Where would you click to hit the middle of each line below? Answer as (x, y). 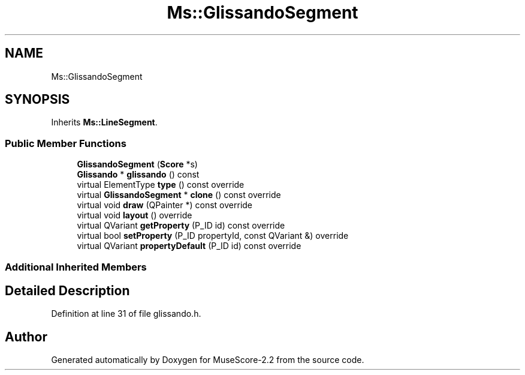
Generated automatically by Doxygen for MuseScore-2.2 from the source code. (208, 360)
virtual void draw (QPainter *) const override (165, 205)
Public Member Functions (66, 143)
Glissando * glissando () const (138, 175)
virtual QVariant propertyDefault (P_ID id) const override (189, 246)
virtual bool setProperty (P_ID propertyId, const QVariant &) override (213, 236)
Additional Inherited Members (76, 267)
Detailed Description (67, 290)
